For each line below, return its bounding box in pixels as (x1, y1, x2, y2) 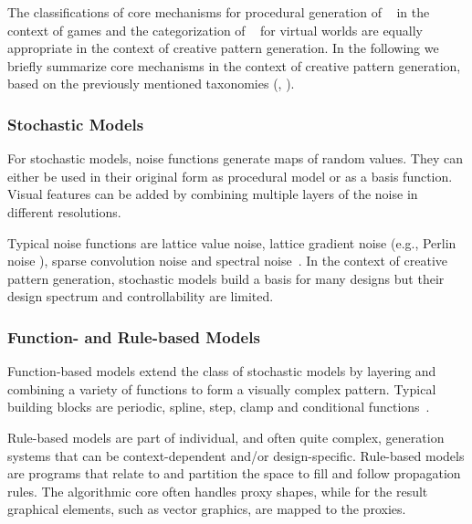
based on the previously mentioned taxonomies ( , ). (7, 74, 295, 93)
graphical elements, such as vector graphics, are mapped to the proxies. (7, 499, 406, 519)
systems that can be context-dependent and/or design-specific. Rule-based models (7, 445, 465, 465)
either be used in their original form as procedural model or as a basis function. (7, 166, 453, 185)
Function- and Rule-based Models (7, 325, 260, 348)
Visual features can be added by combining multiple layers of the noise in (7, 184, 418, 204)
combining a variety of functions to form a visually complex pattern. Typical (7, 379, 436, 398)
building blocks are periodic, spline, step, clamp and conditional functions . (7, 397, 430, 416)
